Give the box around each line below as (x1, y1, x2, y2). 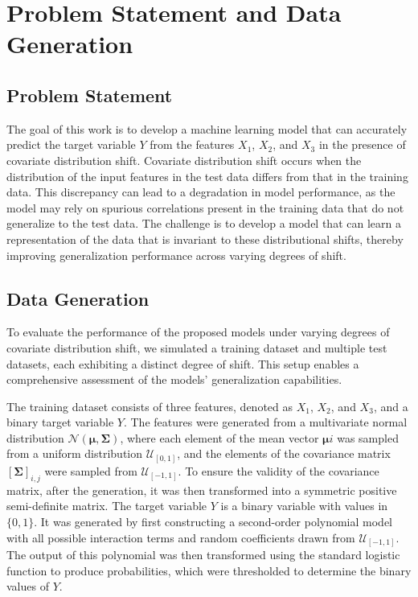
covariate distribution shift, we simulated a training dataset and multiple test (6, 339, 387, 356)
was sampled (337, 429, 399, 446)
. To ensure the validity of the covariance (178, 462, 379, 479)
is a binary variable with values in (220, 497, 388, 514)
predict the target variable (6, 136, 136, 153)
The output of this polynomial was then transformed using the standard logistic (6, 546, 400, 563)
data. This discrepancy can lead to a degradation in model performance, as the (6, 183, 395, 200)
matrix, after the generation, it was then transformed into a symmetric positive (6, 481, 397, 498)
